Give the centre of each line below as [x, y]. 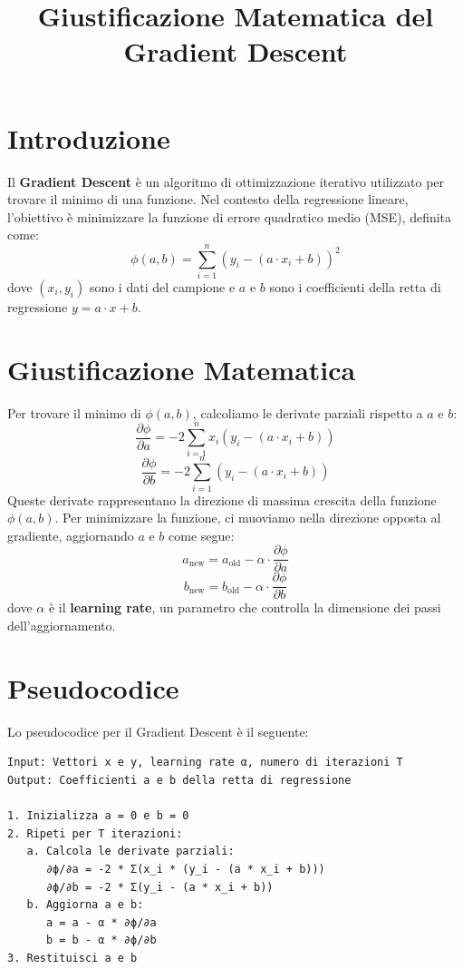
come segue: [202, 535]
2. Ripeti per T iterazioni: [95, 833]
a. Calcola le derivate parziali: [130, 852]
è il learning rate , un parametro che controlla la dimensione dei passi [245, 607]
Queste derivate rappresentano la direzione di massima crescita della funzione [222, 499]
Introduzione [89, 137]
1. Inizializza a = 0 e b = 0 [98, 816]
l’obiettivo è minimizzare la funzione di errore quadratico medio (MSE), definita [230, 216]
